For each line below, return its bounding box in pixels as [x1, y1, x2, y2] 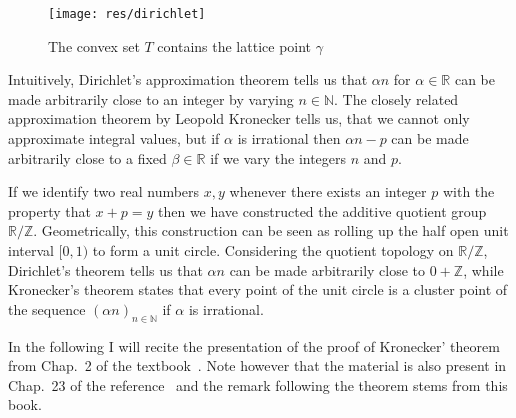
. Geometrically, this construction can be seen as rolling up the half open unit [33, 220, 509, 241]
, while [463, 259, 504, 280]
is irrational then [237, 128, 341, 149]
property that [8, 200, 91, 221]
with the [442, 181, 495, 202]
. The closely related [334, 88, 459, 109]
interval [8, 240, 54, 260]
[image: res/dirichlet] [48, 7, 206, 21]
